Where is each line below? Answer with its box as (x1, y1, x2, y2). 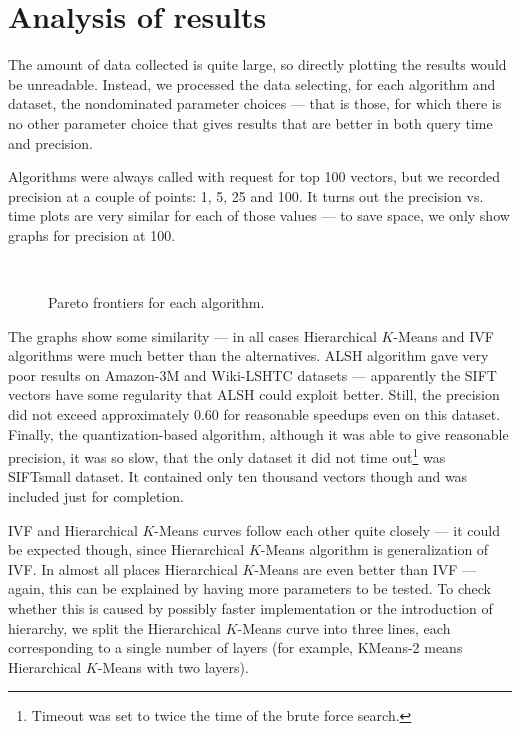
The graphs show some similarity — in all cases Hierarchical (8, 325, 377, 346)
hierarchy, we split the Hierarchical (8, 617, 221, 638)
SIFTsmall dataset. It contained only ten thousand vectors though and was (8, 466, 468, 487)
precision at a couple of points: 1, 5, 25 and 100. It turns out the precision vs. (8, 185, 484, 206)
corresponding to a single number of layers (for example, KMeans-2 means (8, 637, 463, 658)
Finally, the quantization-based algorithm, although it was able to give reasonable (8, 423, 509, 444)
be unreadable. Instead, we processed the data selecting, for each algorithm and (8, 73, 496, 94)
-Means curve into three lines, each (237, 617, 451, 638)
